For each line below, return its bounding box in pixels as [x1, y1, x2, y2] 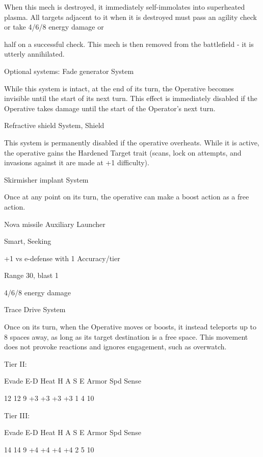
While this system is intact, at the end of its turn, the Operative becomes [4, 83, 234, 93]
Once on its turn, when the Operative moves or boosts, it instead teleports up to [4, 321, 256, 332]
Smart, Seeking [4, 236, 51, 246]
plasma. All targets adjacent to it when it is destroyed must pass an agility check [4, 11, 257, 22]
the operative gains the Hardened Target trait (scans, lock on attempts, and [4, 147, 242, 158]
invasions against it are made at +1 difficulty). [4, 157, 149, 168]
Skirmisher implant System [4, 174, 89, 185]
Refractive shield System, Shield [4, 120, 104, 131]
